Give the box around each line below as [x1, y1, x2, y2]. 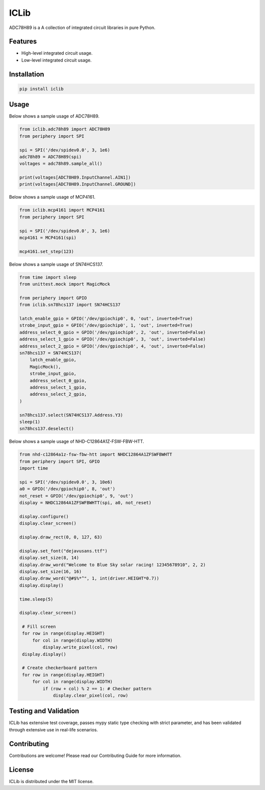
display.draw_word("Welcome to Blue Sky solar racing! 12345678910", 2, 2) [19, 562, 206, 568]
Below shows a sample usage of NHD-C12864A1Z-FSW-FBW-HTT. [9, 438, 144, 445]
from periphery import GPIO [19, 295, 87, 301]
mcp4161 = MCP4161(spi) [19, 235, 77, 241]
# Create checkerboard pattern [22, 665, 98, 671]
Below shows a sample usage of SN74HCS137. [9, 261, 103, 267]
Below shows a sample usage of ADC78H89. [9, 113, 100, 119]
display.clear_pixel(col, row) [53, 693, 129, 698]
